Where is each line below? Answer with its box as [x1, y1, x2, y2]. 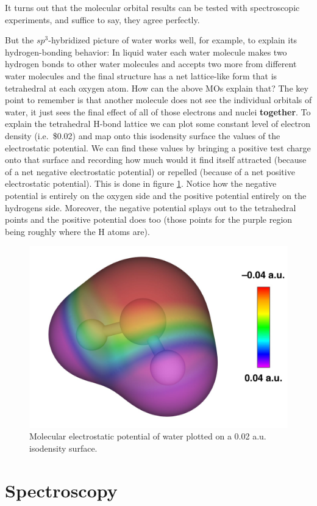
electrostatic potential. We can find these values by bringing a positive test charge [5, 141, 311, 154]
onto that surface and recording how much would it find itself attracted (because [5, 153, 307, 166]
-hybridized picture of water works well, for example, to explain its [48, 34, 297, 46]
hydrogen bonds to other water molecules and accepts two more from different [5, 57, 297, 70]
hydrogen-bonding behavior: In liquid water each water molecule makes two [5, 45, 287, 58]
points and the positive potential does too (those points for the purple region [5, 213, 293, 226]
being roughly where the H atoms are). [5, 225, 150, 237]
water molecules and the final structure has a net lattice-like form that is [5, 69, 277, 82]
